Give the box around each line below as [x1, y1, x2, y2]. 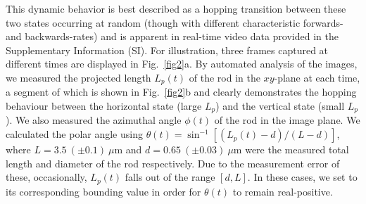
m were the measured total [233, 142, 349, 157]
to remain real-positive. [232, 184, 333, 198]
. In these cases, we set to [247, 170, 358, 184]
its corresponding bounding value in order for [6, 184, 201, 198]
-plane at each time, [274, 70, 360, 84]
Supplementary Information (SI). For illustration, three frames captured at [6, 42, 329, 57]
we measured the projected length [6, 70, 151, 84]
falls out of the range [125, 170, 215, 184]
